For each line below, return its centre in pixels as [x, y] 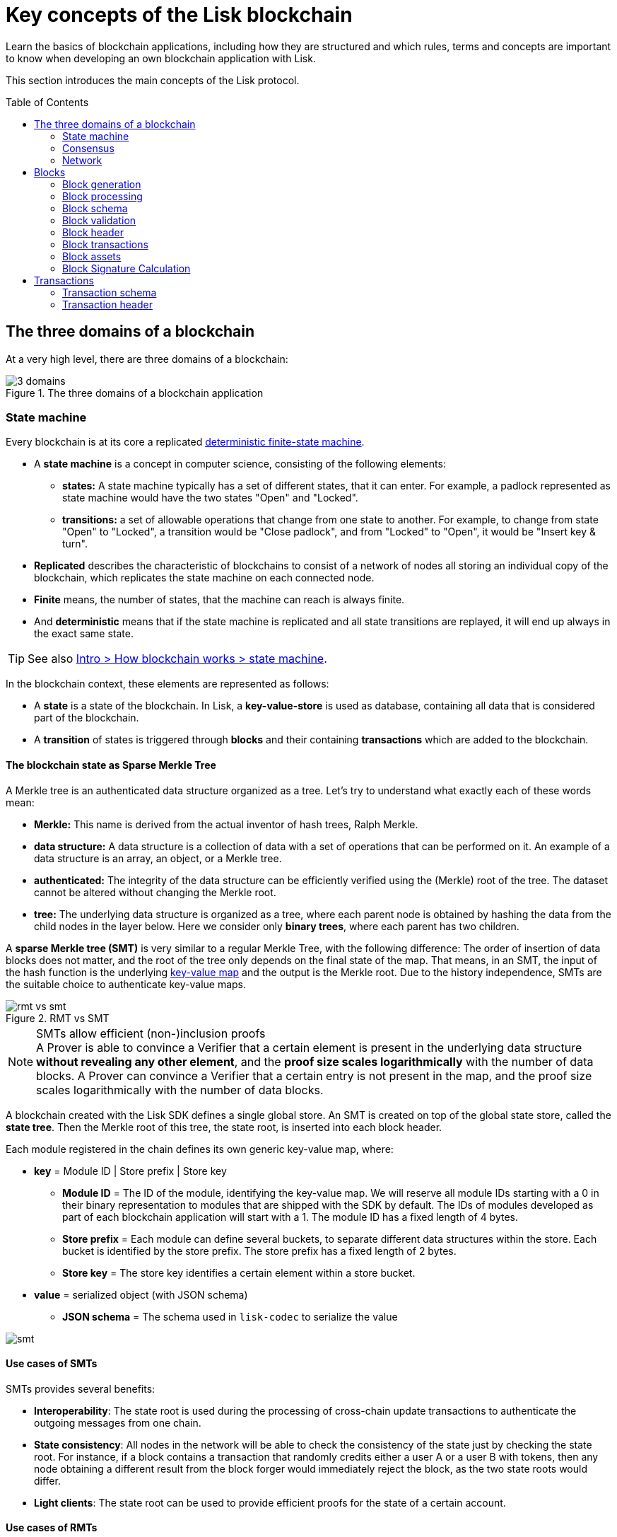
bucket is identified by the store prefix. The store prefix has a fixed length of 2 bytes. [259, 1251]
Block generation [102, 184]
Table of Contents [47, 102]
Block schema [95, 208]
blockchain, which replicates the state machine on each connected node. [204, 578]
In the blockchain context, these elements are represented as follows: [168, 684]
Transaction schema [110, 292]
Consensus [88, 148]
